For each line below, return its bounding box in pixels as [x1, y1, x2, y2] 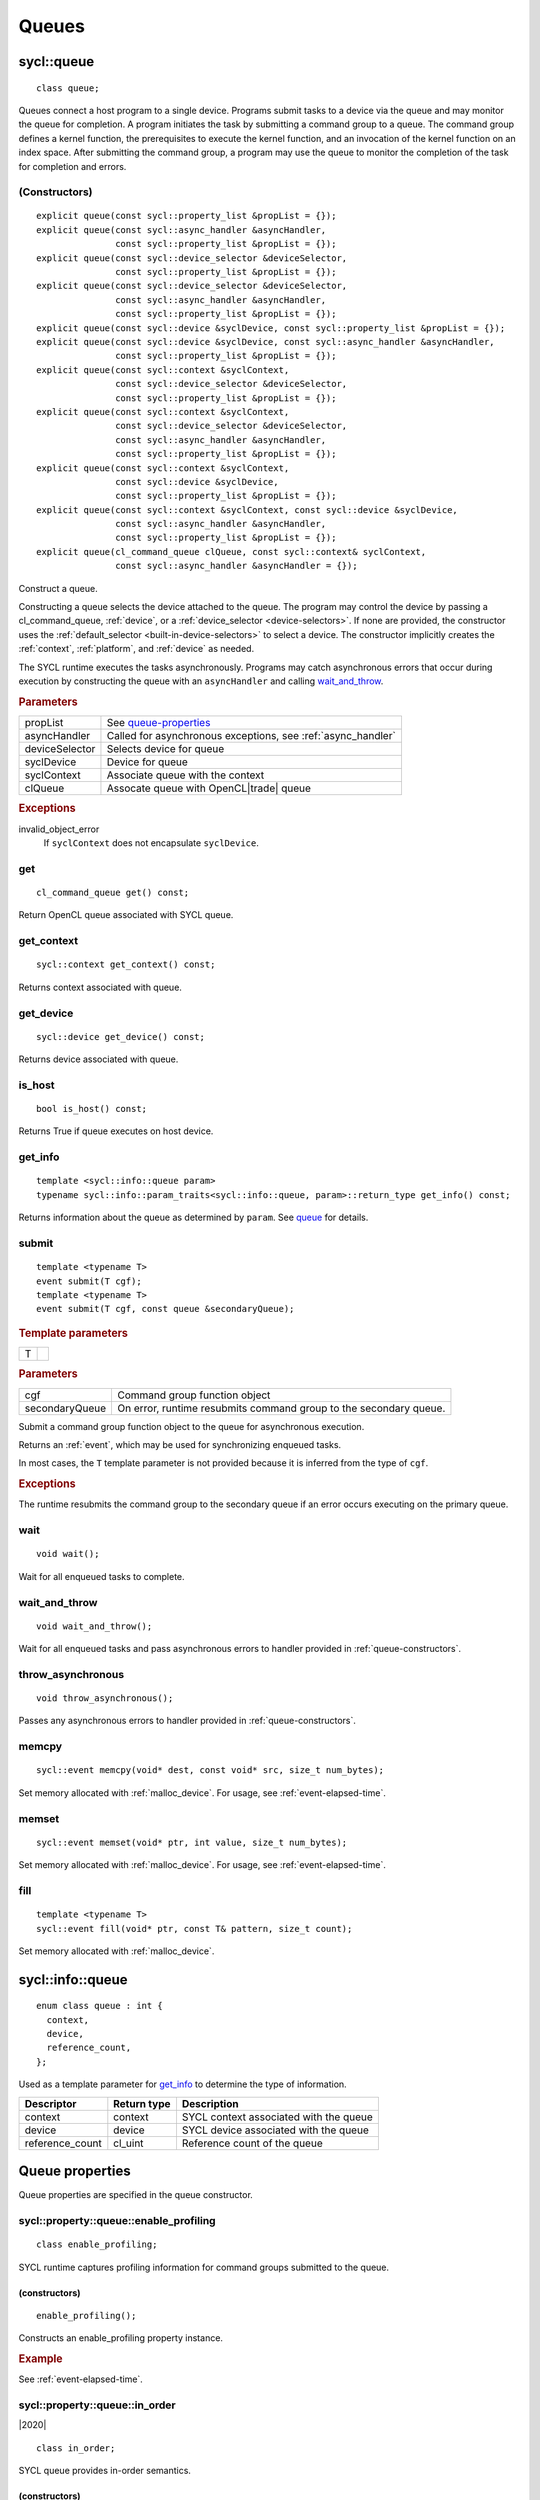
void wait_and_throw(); [36, 1620, 153, 1632]
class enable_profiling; [36, 2239, 158, 2250]
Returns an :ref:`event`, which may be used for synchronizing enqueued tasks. [18, 1439, 342, 1450]
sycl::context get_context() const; [36, 959, 216, 970]
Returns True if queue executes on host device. [18, 1125, 214, 1137]
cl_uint [113, 2136, 144, 2150]
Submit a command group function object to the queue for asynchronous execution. [18, 1420, 365, 1432]
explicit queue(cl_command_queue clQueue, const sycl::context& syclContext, [36, 546, 427, 557]
